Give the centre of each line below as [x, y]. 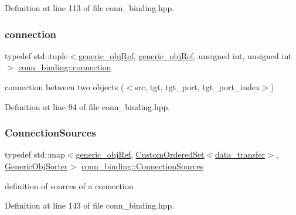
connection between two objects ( [64, 87]
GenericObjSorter [36, 166]
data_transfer [240, 154]
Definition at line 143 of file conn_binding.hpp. [90, 205]
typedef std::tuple [36, 55]
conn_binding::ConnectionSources [142, 166]
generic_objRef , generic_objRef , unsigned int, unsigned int [185, 55]
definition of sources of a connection [69, 185]
